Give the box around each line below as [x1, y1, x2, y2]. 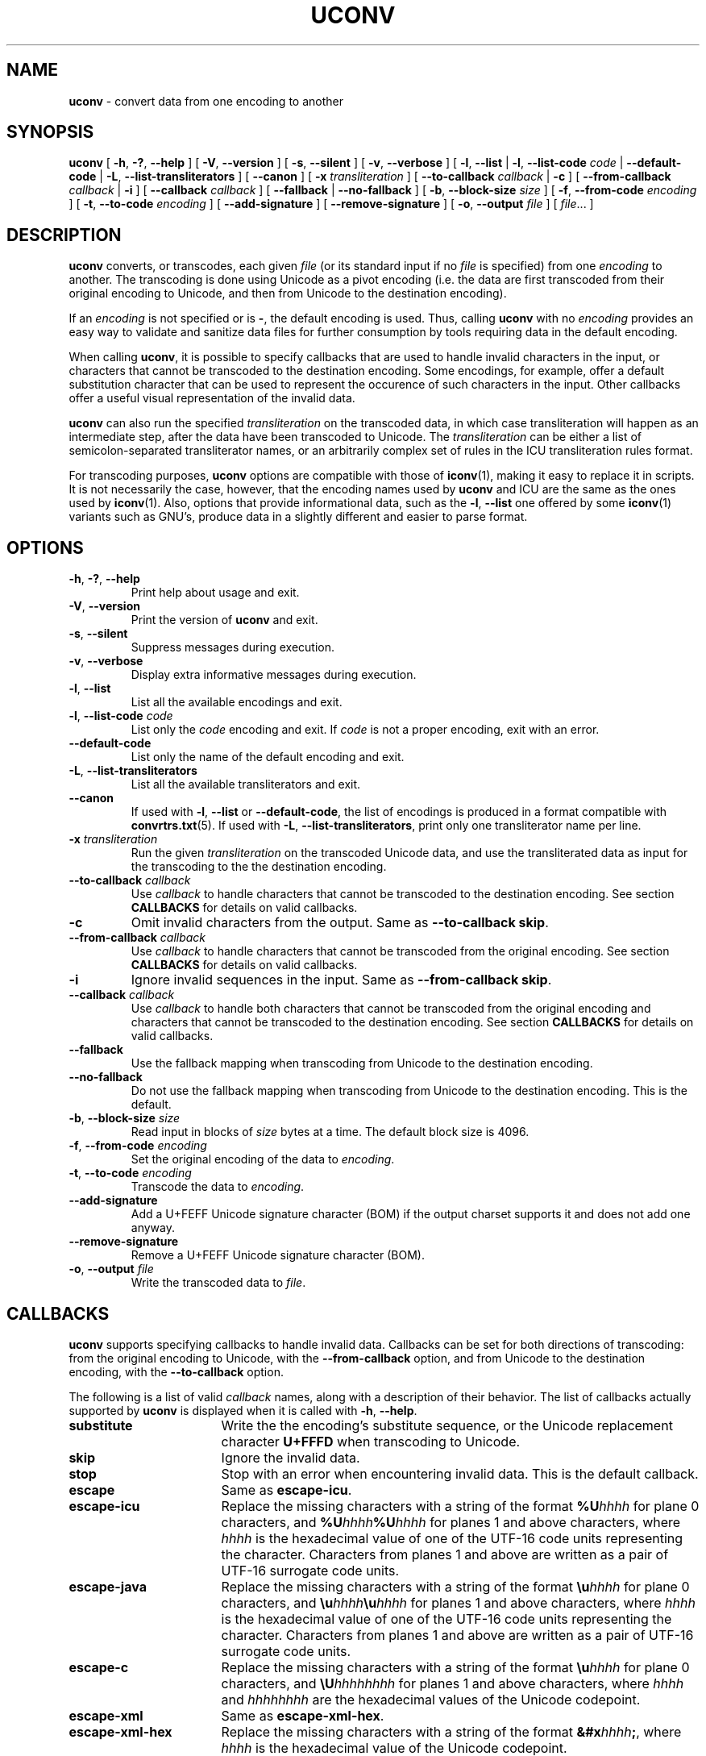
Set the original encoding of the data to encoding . [131, 1152, 395, 1167]
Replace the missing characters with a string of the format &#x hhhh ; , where [221, 1723, 682, 1740]
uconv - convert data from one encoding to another [69, 94, 343, 108]
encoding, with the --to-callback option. [69, 1364, 284, 1379]
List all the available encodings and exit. [131, 695, 343, 709]
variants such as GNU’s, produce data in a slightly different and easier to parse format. [69, 510, 528, 524]
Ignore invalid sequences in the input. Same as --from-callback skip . [131, 972, 552, 988]
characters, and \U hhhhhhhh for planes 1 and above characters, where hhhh [221, 1675, 684, 1692]
